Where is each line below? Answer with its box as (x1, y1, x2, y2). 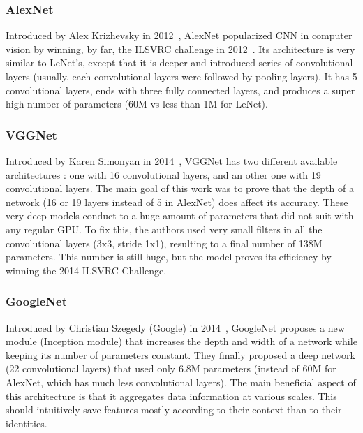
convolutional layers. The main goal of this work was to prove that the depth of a (6, 181, 354, 196)
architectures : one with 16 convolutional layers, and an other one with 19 (6, 167, 321, 182)
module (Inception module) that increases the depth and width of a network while (6, 334, 357, 348)
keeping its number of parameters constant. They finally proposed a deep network (6, 347, 356, 362)
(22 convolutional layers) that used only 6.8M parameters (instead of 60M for (6, 361, 336, 376)
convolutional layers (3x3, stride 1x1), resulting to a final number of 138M (6, 235, 323, 250)
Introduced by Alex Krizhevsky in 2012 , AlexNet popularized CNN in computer (6, 28, 353, 43)
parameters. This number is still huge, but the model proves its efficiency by (6, 249, 332, 264)
